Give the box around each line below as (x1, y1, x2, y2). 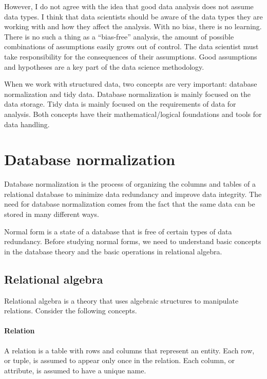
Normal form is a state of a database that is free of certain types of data (4, 226, 232, 236)
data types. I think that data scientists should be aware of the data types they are (4, 11, 263, 22)
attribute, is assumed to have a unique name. (4, 365, 146, 375)
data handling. (4, 118, 50, 129)
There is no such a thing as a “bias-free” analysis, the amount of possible (4, 31, 234, 42)
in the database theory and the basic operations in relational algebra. (4, 246, 222, 256)
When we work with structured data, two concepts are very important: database (4, 78, 257, 89)
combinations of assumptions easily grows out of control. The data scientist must (4, 41, 259, 52)
